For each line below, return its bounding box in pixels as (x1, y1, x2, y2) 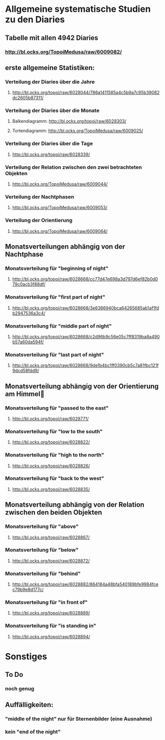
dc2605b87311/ (12, 95, 44, 101)
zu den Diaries (5, 14, 65, 25)
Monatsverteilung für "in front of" (5, 599, 88, 606)
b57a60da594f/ (12, 339, 44, 345)
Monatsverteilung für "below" (5, 547, 79, 554)
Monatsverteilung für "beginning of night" (5, 265, 109, 272)
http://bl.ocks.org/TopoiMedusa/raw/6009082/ (5, 48, 122, 55)
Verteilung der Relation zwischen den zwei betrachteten (5, 164, 142, 171)
